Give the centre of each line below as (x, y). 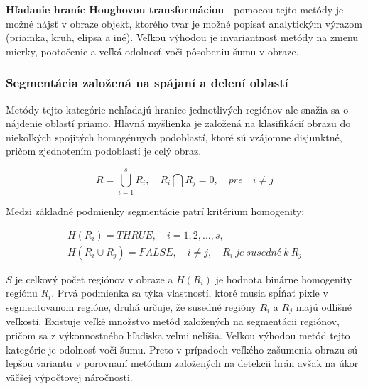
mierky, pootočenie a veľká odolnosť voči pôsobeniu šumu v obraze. (152, 51)
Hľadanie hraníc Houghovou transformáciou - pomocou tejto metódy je (175, 9)
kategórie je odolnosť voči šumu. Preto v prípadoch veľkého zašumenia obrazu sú (182, 349)
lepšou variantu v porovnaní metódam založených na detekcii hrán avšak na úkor (182, 363)
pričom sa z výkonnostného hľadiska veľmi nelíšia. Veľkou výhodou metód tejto (178, 335)
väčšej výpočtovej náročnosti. (69, 377)
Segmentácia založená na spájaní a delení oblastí (147, 83)
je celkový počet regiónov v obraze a (94, 279)
